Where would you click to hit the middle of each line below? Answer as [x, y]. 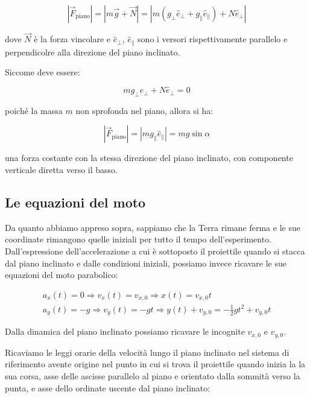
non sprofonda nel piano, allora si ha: [144, 110]
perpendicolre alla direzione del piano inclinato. [93, 52]
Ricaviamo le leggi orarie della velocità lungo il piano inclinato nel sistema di [147, 352]
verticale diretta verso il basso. [61, 170]
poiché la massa [34, 110]
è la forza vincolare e [72, 39]
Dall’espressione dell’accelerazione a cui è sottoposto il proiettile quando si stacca [155, 251]
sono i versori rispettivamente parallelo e [213, 39]
